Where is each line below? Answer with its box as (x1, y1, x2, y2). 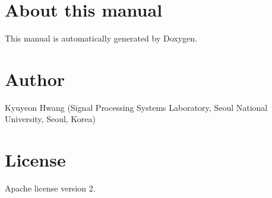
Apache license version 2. (5, 182, 96, 194)
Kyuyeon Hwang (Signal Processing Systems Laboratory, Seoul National (5, 101, 268, 113)
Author (5, 66, 65, 91)
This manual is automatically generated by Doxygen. (5, 32, 197, 44)
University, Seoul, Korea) (5, 113, 96, 125)
